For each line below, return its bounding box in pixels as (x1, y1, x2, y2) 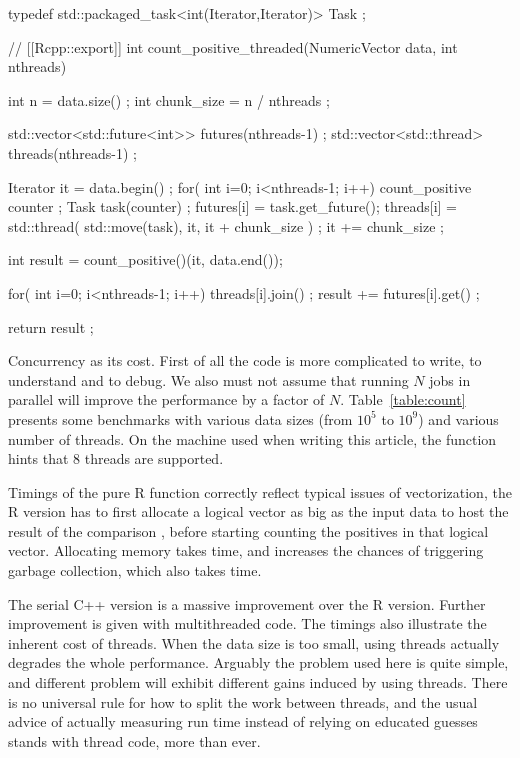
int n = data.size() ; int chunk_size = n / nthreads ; (8, 89, 330, 110)
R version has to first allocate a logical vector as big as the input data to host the (8, 501, 509, 522)
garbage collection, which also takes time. (8, 560, 262, 581)
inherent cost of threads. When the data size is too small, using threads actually (8, 632, 500, 653)
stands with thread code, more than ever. (8, 730, 261, 751)
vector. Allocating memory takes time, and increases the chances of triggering (8, 540, 484, 561)
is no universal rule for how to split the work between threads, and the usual (8, 691, 478, 712)
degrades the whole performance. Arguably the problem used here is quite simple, (8, 652, 509, 673)
